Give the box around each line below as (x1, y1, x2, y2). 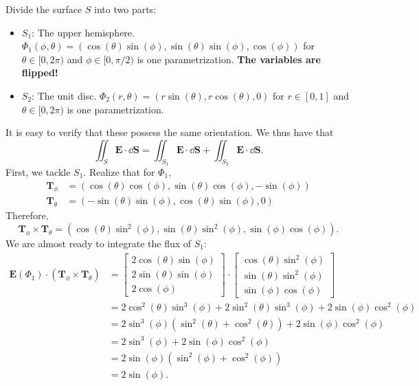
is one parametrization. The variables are (137, 52, 321, 66)
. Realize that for (83, 164, 155, 179)
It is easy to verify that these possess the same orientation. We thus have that (5, 125, 334, 139)
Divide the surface (5, 2, 82, 16)
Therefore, (5, 208, 49, 223)
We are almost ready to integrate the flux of (5, 236, 192, 250)
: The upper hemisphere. (32, 25, 135, 39)
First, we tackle (5, 164, 71, 179)
